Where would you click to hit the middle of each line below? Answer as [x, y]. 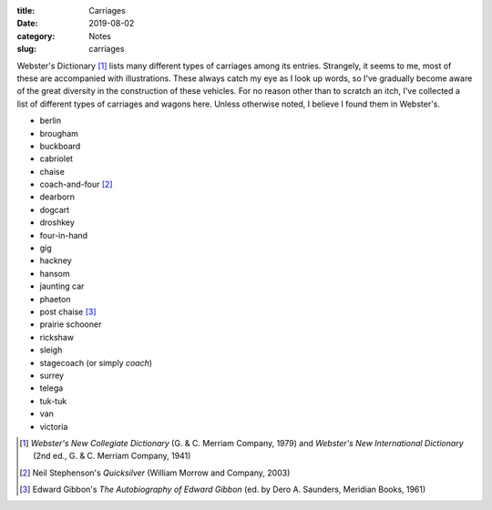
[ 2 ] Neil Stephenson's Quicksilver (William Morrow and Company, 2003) [155, 473]
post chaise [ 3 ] [68, 311]
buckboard [60, 146]
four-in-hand [64, 235]
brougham [59, 133]
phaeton [55, 299]
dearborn [57, 197]
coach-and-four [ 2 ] [76, 184]
